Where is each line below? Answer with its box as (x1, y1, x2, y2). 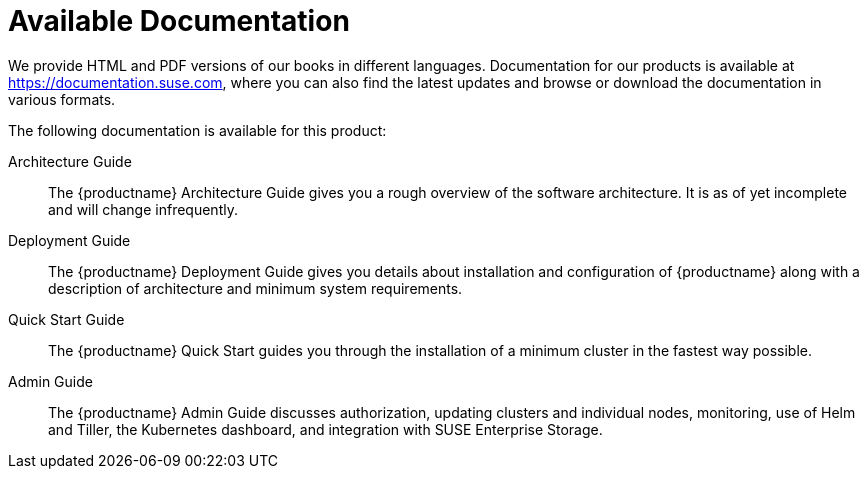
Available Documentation (8, 4, 350, 38)
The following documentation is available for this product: (8, 121, 387, 139)
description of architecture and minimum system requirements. (48, 279, 463, 297)
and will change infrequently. (48, 200, 238, 218)
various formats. (8, 90, 116, 108)
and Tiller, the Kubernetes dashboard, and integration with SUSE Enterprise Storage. (48, 420, 603, 438)
